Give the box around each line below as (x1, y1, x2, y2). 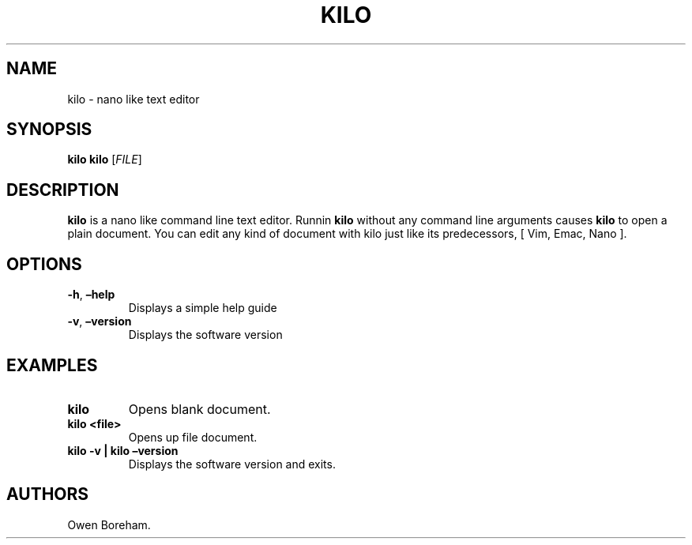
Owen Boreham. (67, 517, 151, 532)
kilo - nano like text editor (67, 92, 200, 106)
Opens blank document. (128, 400, 271, 417)
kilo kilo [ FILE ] (67, 152, 142, 167)
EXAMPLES (6, 355, 98, 375)
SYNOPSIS (6, 119, 92, 140)
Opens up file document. (128, 430, 258, 444)
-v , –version (67, 314, 132, 329)
